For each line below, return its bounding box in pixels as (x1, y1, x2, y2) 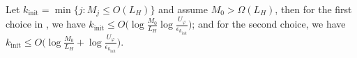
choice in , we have (6, 17, 86, 31)
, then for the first (275, 2, 352, 16)
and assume (158, 2, 208, 16)
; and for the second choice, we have (192, 17, 346, 31)
